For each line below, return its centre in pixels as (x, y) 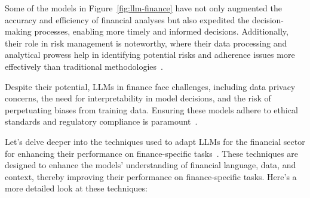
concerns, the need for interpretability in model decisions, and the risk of (138, 98)
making (18, 31)
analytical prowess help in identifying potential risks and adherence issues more (150, 55)
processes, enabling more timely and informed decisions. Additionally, (161, 31)
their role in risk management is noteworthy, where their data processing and (146, 43)
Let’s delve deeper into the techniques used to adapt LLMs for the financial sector (155, 141)
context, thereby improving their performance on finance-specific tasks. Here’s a (151, 176)
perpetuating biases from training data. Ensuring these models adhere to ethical (151, 109)
